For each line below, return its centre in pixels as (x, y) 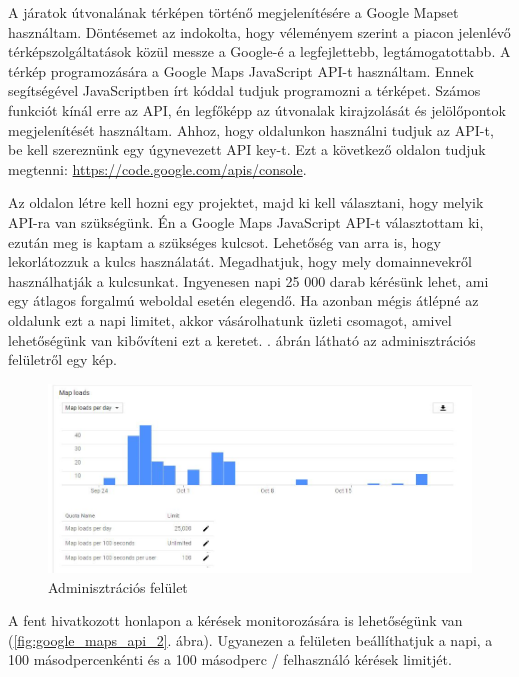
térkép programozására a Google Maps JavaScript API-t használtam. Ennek (241, 70)
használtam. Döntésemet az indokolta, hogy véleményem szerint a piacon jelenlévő (259, 31)
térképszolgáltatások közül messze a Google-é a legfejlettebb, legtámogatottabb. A (259, 51)
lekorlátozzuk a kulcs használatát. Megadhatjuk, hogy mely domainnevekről (240, 261)
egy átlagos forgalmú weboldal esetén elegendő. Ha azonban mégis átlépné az (243, 300)
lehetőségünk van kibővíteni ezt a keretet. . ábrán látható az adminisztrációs (242, 339)
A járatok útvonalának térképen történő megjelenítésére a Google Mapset (233, 12)
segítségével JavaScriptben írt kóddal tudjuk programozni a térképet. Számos (244, 90)
